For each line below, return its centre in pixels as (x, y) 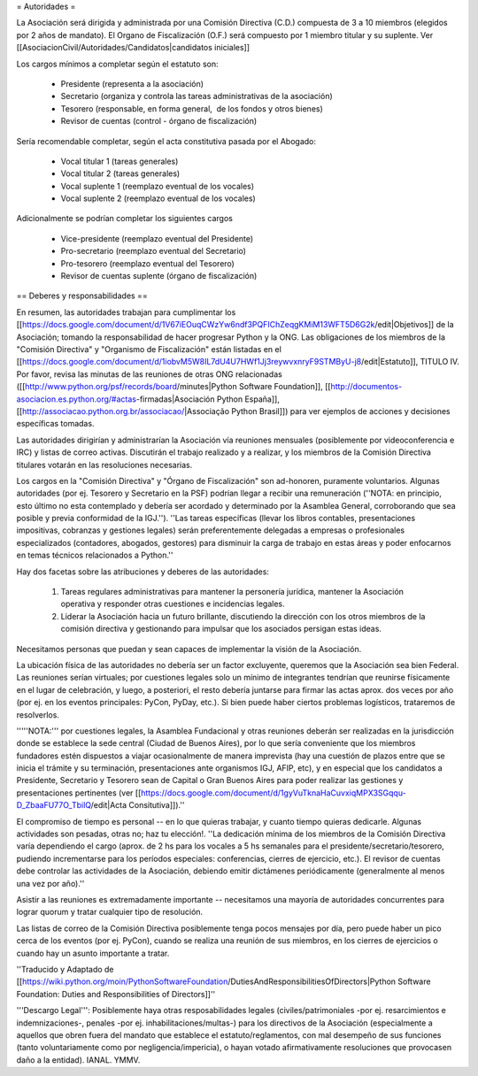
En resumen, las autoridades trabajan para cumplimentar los (126, 312)
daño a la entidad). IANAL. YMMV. (78, 1060)
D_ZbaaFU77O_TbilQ (54, 805)
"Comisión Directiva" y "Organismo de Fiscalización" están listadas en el (149, 349)
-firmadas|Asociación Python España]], (208, 399)
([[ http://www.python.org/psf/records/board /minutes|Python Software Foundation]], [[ (173, 387)
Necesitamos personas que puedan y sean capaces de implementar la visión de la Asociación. (189, 649)
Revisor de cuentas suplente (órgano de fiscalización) (159, 276)
